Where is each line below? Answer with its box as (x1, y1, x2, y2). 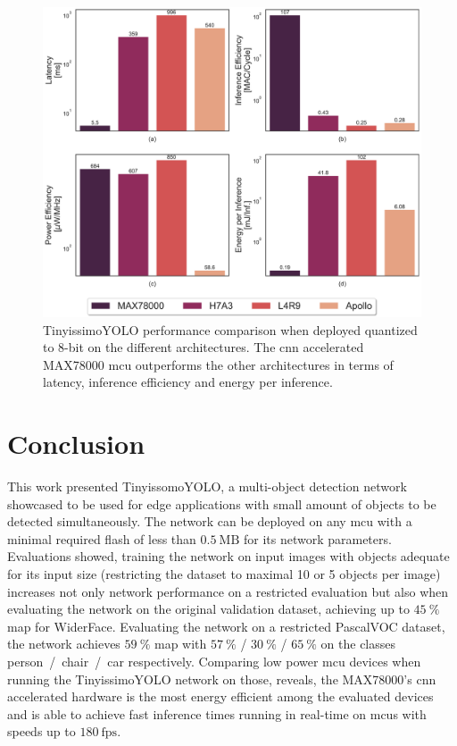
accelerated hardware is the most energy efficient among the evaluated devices (7, 687, 434, 706)
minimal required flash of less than (7, 529, 196, 548)
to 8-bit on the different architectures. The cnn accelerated (43, 338, 364, 356)
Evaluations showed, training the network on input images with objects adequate (7, 547, 450, 566)
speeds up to (7, 722, 76, 741)
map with (154, 634, 207, 653)
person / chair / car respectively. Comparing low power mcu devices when (7, 652, 421, 671)
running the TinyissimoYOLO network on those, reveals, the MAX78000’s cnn (7, 669, 436, 688)
